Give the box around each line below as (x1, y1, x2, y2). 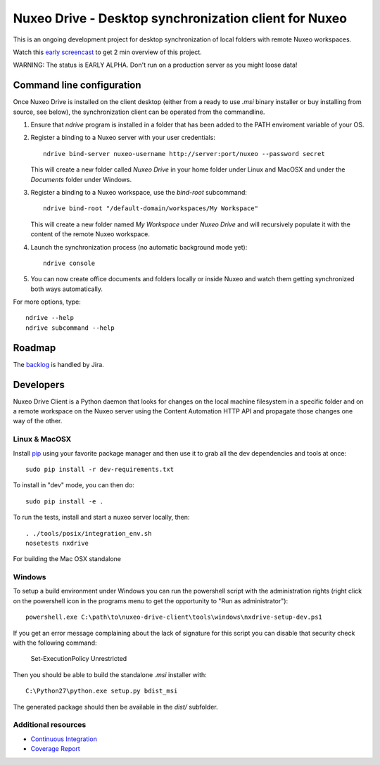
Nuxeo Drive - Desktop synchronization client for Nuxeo (13, 11, 348, 26)
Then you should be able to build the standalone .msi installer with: (13, 670, 207, 679)
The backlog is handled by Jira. (13, 360, 105, 368)
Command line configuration (13, 79, 141, 91)
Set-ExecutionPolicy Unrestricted (30, 655, 127, 663)
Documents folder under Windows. (30, 175, 132, 184)
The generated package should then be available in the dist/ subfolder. (13, 702, 218, 711)
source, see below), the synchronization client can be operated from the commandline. (13, 108, 265, 116)
